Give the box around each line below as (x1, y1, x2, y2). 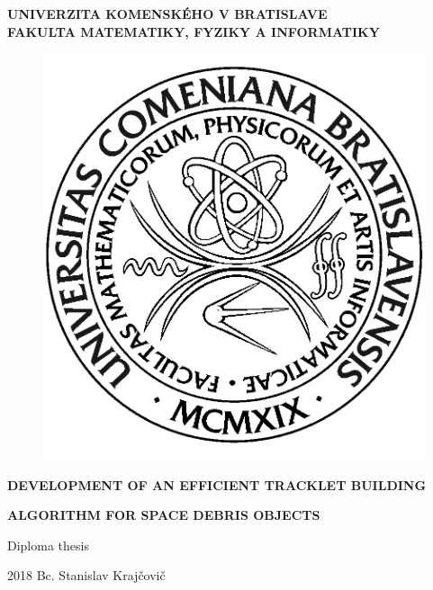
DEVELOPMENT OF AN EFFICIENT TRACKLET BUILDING (7, 475, 427, 494)
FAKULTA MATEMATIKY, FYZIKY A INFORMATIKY (7, 22, 380, 40)
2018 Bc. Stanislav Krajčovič (7, 566, 166, 585)
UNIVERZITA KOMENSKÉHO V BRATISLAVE (7, 4, 328, 22)
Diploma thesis (7, 535, 89, 554)
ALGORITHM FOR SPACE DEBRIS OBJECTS (7, 505, 320, 524)
